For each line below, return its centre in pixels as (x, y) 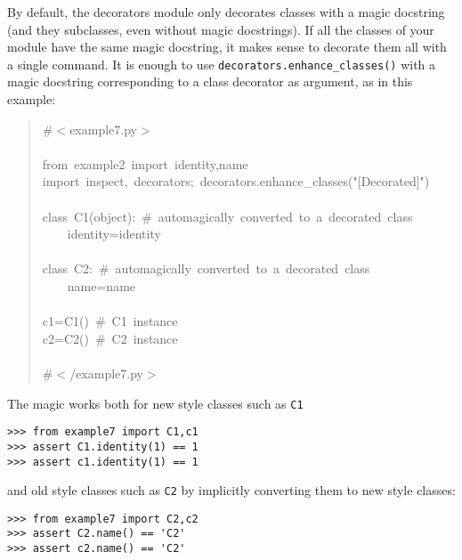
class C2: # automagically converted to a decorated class (206, 268)
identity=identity (114, 234)
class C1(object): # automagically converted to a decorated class (227, 216)
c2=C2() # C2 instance (110, 338)
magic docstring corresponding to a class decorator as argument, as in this (210, 81)
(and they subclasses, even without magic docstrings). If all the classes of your (221, 29)
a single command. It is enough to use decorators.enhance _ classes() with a (222, 64)
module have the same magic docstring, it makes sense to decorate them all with (227, 47)
